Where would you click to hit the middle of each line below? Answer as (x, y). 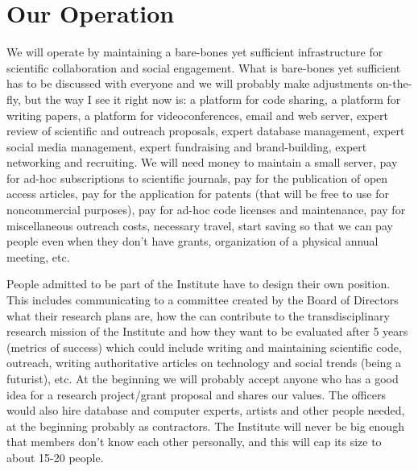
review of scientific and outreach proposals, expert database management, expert (206, 131)
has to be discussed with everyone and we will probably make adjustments (190, 83)
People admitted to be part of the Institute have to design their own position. (199, 284)
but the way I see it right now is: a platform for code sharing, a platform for (213, 99)
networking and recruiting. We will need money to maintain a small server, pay (202, 162)
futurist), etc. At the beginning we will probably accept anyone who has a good (203, 378)
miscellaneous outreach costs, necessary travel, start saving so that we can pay (200, 225)
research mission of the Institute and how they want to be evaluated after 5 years (207, 331)
